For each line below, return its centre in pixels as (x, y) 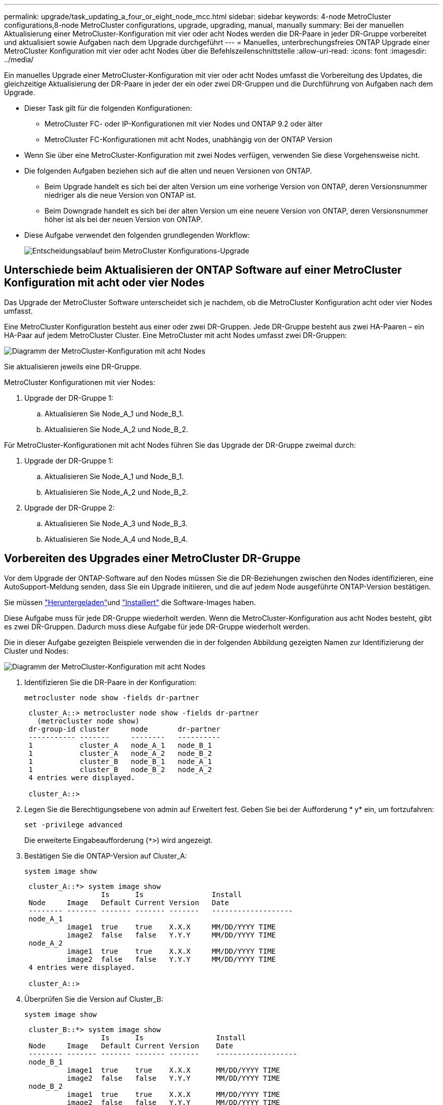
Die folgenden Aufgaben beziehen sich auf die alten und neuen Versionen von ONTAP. (168, 171)
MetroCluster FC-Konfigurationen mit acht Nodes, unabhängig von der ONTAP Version (189, 139)
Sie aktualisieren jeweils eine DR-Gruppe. (73, 366)
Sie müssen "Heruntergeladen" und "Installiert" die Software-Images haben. (130, 602)
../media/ (19, 59)
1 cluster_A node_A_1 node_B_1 (120, 745)
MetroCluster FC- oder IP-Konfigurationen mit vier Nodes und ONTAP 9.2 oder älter (184, 124)
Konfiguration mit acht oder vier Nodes (104, 283)
